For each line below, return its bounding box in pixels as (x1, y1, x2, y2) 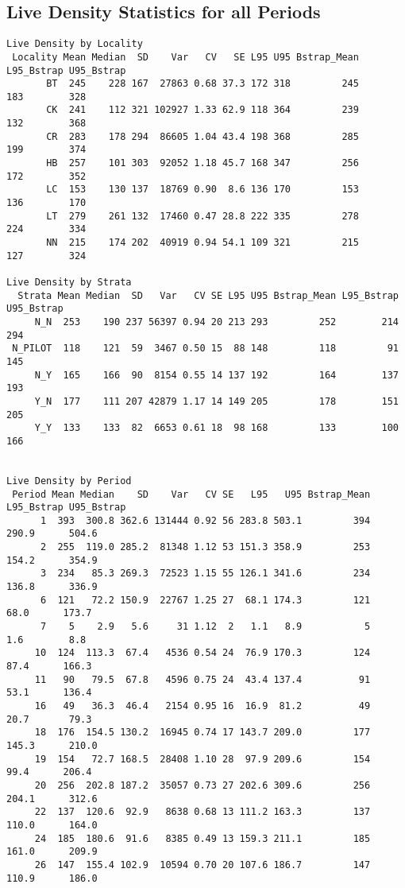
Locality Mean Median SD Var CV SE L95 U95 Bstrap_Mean (12, 51, 359, 63)
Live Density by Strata (6, 277, 132, 289)
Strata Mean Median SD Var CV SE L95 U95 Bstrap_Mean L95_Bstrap (17, 289, 399, 301)
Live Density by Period (6, 475, 132, 487)
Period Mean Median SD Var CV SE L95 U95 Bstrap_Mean (12, 488, 371, 500)
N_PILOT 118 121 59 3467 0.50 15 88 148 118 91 (12, 343, 399, 355)
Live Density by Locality (6, 38, 143, 50)
